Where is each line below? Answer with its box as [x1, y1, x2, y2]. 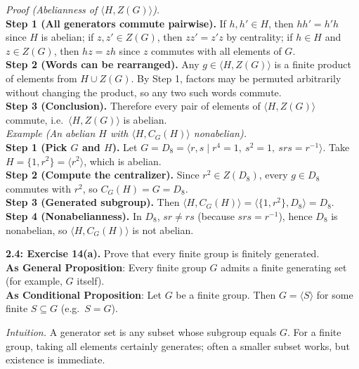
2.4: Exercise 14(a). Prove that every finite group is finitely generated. [6, 246, 320, 261]
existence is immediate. [6, 352, 105, 367]
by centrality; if [226, 30, 293, 44]
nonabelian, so [6, 222, 67, 237]
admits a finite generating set [221, 259, 347, 274]
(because [197, 208, 235, 223]
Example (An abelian [6, 126, 96, 141]
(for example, [6, 273, 63, 288]
